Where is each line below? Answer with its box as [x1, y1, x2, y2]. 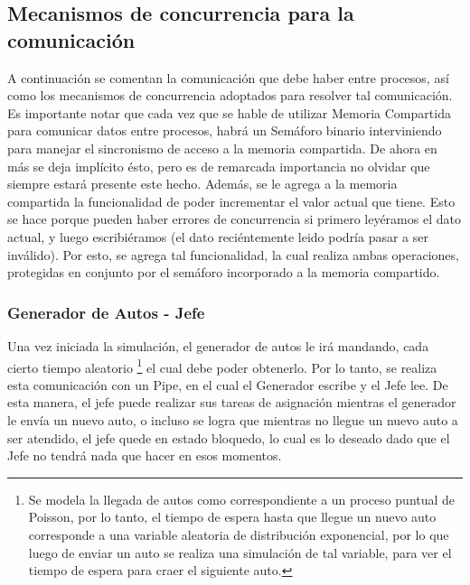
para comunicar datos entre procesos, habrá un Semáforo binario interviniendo [7, 121, 442, 140]
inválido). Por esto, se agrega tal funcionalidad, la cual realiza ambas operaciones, [7, 245, 459, 264]
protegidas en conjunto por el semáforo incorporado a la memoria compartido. [7, 263, 440, 282]
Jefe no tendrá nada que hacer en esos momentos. [7, 446, 282, 465]
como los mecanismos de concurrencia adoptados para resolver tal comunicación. [7, 86, 453, 105]
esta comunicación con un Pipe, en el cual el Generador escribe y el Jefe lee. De [7, 375, 448, 394]
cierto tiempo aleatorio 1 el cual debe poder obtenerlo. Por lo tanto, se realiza [7, 355, 437, 376]
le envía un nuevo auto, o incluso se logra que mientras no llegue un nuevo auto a [7, 410, 458, 429]
